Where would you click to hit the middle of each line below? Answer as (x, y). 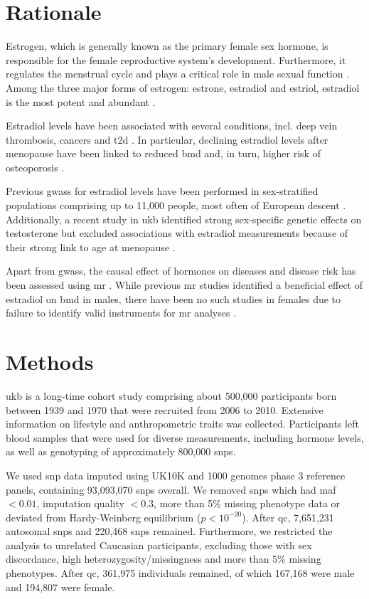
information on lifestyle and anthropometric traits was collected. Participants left (182, 424)
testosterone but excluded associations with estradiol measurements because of (177, 233)
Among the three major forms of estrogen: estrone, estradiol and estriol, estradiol (183, 87)
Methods (50, 361)
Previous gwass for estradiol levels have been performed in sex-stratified (162, 191)
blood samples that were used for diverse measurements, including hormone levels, (185, 437)
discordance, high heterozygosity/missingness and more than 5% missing (164, 559)
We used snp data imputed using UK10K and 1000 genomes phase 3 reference (176, 475)
